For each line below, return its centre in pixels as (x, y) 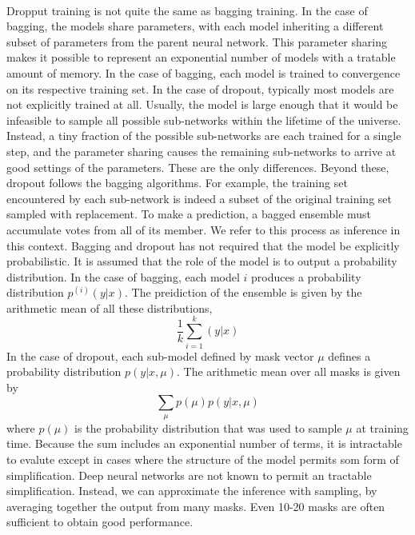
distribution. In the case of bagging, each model (123, 276)
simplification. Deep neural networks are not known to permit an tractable (189, 475)
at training (382, 427)
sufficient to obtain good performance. (100, 522)
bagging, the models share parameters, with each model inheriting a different (195, 26)
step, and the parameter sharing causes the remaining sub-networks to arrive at (202, 151)
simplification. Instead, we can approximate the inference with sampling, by (192, 491)
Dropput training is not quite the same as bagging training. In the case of (187, 10)
